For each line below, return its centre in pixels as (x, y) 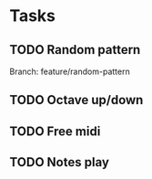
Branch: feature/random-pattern (70, 71)
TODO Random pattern (75, 50)
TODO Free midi (55, 131)
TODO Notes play (59, 162)
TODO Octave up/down (76, 100)
